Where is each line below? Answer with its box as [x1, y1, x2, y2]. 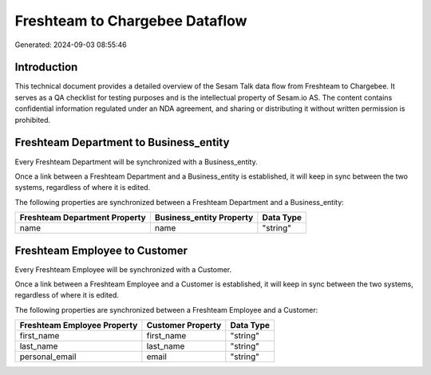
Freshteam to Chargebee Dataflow [14, 12, 247, 30]
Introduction [14, 61, 78, 74]
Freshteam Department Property [19, 212, 147, 223]
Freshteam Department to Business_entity [14, 136, 230, 149]
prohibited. [14, 115, 51, 124]
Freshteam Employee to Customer [14, 243, 188, 257]
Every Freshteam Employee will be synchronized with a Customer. [14, 264, 231, 274]
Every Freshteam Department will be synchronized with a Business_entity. [14, 156, 259, 167]
